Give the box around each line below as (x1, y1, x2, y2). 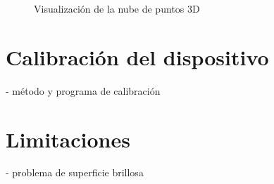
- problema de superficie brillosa (6, 165, 144, 180)
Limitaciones (6, 124, 130, 153)
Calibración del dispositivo (6, 42, 269, 71)
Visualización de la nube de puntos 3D (34, 1, 200, 15)
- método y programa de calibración (6, 83, 161, 98)
